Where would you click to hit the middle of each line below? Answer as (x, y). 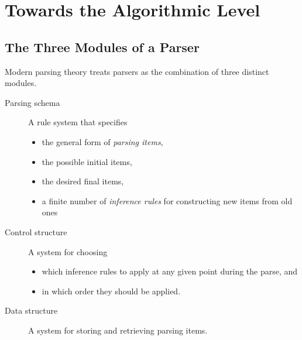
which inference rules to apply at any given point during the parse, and (170, 271)
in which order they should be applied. (111, 291)
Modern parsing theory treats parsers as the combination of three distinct (137, 71)
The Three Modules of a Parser (102, 47)
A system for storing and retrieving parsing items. (118, 330)
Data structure (31, 310)
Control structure (36, 231)
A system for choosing (68, 251)
